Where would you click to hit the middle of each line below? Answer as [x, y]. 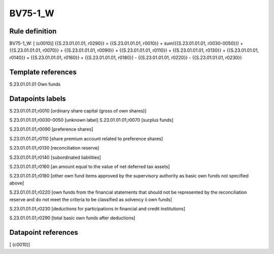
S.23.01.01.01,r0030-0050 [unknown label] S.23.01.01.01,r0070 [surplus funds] [91, 120]
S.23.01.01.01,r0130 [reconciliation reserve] [54, 148]
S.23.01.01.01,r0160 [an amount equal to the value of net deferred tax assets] [90, 167]
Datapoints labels [38, 99]
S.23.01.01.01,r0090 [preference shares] [51, 129]
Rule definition [33, 31]
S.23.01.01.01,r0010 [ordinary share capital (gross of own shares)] [78, 111]
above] [17, 183]
